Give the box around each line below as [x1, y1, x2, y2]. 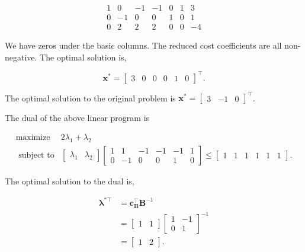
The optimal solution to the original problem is [5, 91, 176, 104]
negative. [5, 50, 37, 63]
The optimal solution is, [40, 50, 127, 63]
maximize [15, 133, 50, 142]
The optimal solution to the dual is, [5, 174, 134, 187]
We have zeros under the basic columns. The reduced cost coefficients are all [5, 39, 282, 52]
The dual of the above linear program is [5, 111, 150, 124]
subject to [18, 151, 54, 160]
